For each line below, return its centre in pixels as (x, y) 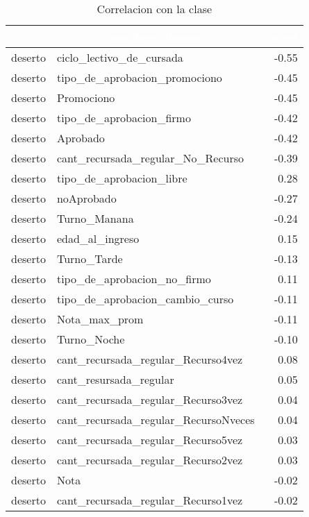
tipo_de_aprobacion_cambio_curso (145, 299)
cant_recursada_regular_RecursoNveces (156, 419)
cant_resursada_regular (115, 379)
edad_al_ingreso (98, 238)
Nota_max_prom (100, 319)
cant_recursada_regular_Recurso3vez (150, 399)
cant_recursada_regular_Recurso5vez (150, 440)
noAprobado (86, 198)
